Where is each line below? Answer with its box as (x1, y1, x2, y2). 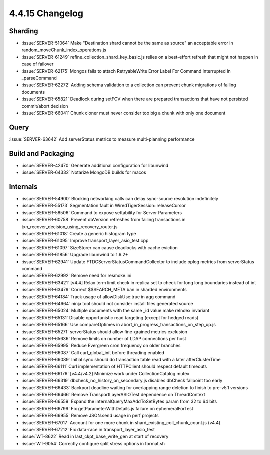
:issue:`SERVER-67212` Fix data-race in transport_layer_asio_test (21, 426, 155, 432)
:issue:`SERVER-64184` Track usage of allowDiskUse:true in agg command (21, 293, 176, 300)
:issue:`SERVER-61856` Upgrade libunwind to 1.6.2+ (21, 252, 128, 258)
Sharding (9, 27, 38, 35)
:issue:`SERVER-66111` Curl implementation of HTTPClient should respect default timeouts (21, 363, 207, 370)
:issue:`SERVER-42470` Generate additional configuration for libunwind (21, 162, 169, 168)
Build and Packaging (9, 149, 74, 158)
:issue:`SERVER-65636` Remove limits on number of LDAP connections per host (21, 335, 187, 341)
